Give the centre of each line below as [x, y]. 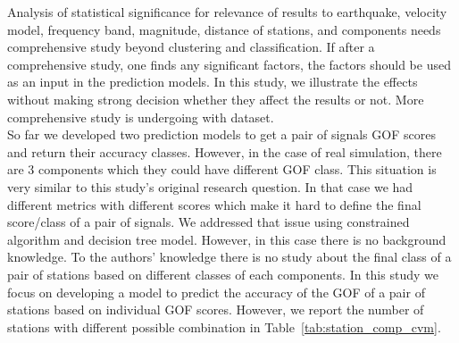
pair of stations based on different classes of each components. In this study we [223, 274]
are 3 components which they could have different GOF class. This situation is [222, 169]
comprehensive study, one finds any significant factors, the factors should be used [229, 64]
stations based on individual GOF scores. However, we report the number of [216, 310]
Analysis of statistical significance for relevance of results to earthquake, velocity [227, 12]
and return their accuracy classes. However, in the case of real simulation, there [225, 151]
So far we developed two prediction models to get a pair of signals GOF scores [221, 134]
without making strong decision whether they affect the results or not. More [216, 99]
